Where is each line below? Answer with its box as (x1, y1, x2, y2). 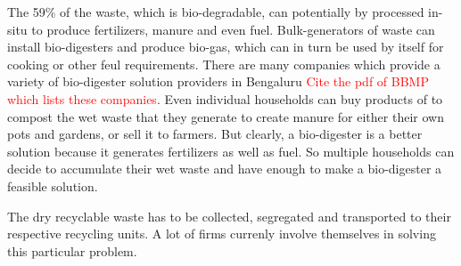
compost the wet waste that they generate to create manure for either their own (7, 107, 444, 125)
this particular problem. (7, 241, 137, 260)
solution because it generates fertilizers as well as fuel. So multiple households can (7, 141, 455, 160)
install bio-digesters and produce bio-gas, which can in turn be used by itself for (7, 37, 444, 56)
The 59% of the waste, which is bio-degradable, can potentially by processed (7, 3, 424, 20)
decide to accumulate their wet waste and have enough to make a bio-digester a (7, 159, 442, 178)
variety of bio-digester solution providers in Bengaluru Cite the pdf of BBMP (7, 72, 429, 91)
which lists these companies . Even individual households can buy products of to (7, 89, 443, 108)
